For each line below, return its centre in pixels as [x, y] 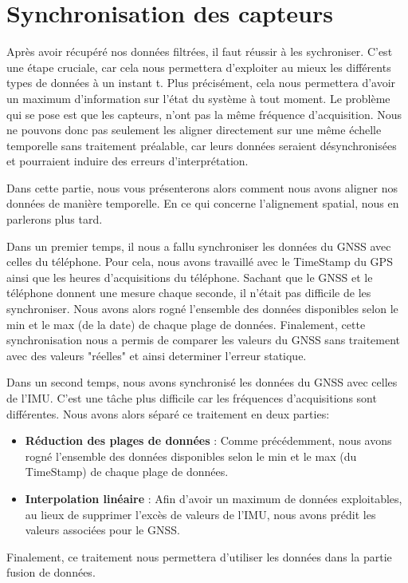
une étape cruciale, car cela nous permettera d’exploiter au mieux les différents [199, 67]
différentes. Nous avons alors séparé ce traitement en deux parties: [168, 413]
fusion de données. [51, 572]
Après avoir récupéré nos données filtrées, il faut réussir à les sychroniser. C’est [200, 52]
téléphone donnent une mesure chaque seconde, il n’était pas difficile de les [189, 293]
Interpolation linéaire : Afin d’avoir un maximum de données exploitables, [214, 498]
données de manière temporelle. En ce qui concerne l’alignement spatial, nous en [203, 203]
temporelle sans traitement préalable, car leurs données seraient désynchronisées [202, 145]
